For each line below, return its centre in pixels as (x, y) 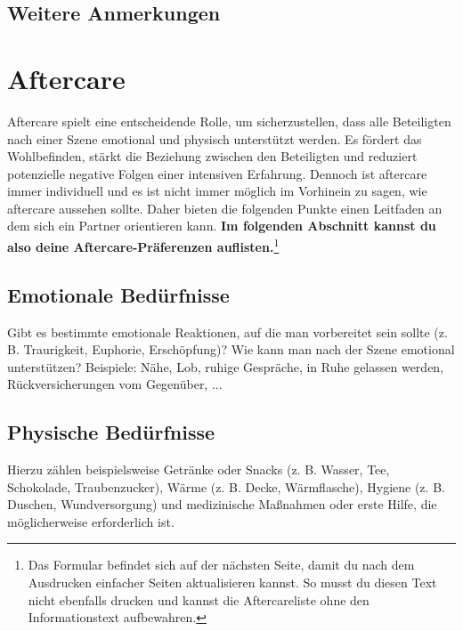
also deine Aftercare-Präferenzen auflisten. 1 (143, 245)
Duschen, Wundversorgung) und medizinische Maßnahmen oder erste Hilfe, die (222, 504)
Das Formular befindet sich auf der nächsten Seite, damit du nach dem (221, 565)
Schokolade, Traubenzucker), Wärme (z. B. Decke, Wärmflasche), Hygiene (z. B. (226, 486)
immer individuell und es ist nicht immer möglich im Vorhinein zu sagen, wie (217, 191)
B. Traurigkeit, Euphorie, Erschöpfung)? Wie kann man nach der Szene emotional (231, 349)
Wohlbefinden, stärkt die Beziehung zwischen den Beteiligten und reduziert (212, 156)
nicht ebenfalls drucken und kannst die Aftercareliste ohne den (199, 599)
